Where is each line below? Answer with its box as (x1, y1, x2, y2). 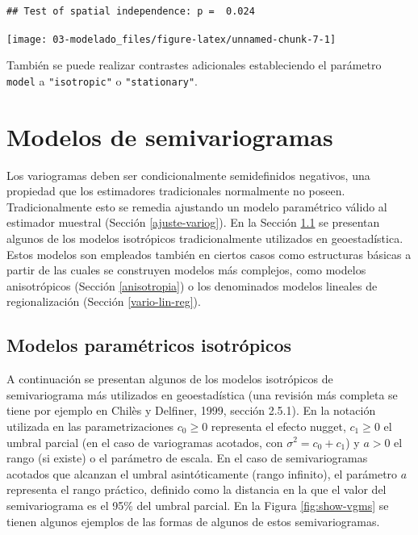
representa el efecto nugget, (211, 417, 346, 434)
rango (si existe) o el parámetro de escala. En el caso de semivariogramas (6, 449, 368, 466)
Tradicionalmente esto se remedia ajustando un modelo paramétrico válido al (6, 198, 387, 215)
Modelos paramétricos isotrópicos (6, 332, 292, 357)
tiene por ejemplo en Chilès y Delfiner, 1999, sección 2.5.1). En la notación (6, 402, 376, 419)
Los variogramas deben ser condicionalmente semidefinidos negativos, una (6, 166, 370, 183)
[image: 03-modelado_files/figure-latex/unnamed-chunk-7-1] (6, 33, 336, 45)
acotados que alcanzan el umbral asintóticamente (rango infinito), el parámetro (6, 465, 398, 482)
